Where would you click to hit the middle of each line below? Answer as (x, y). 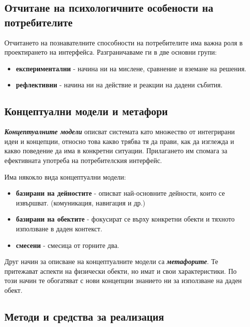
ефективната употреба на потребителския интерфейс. (83, 160)
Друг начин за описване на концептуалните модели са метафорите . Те (111, 261)
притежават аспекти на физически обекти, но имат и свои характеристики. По (121, 271)
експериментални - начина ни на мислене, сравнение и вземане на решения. (131, 68)
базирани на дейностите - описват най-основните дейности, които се (120, 193)
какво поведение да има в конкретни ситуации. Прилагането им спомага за (116, 151)
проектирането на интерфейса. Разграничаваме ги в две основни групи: (111, 52)
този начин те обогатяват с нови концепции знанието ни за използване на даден (123, 280)
